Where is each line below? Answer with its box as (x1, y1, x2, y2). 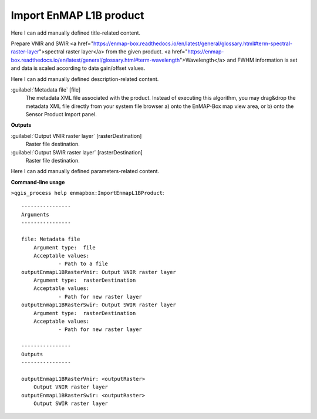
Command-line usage (11, 178, 65, 185)
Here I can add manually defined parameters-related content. (11, 168, 160, 175)
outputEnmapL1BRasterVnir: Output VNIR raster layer (21, 269, 176, 275)
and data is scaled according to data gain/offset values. (11, 65, 146, 72)
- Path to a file (58, 261, 109, 267)
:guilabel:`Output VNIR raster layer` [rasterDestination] (11, 132, 142, 139)
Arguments (21, 211, 49, 218)
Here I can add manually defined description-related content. (11, 75, 159, 82)
